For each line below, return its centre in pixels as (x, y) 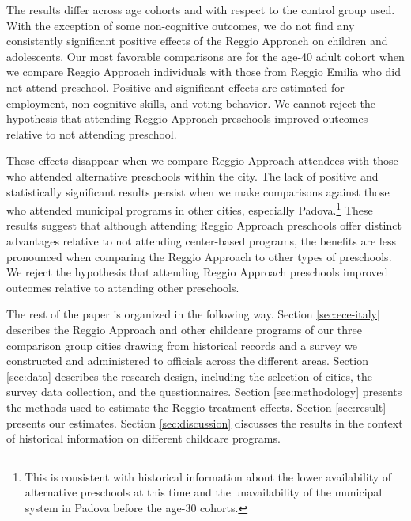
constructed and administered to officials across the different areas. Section (187, 361)
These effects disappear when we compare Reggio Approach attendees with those (202, 160)
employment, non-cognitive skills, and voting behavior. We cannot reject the (191, 103)
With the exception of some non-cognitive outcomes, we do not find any (181, 25)
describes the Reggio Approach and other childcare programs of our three (184, 329)
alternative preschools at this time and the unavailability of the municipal (204, 492)
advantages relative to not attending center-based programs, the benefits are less (201, 240)
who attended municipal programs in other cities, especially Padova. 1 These (190, 209)
